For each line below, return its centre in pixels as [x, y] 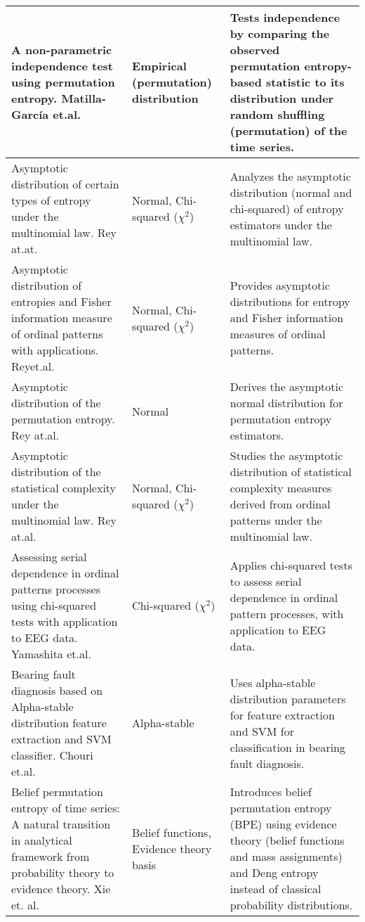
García [30, 114]
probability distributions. [291, 905]
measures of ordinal [278, 334]
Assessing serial [49, 557]
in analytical [42, 840]
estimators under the [281, 224]
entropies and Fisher [61, 301]
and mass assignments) [286, 856]
